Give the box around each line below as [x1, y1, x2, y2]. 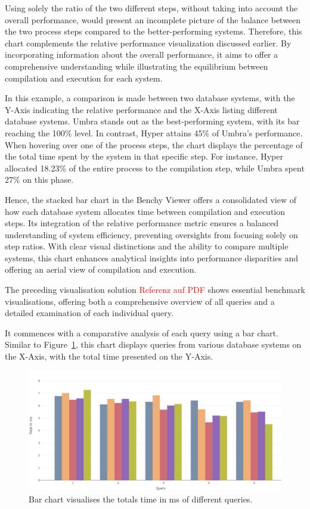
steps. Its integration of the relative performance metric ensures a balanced [5, 217, 279, 229]
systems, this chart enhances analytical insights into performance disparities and [5, 251, 299, 264]
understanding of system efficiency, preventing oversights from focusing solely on [5, 228, 298, 241]
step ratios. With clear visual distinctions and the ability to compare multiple [5, 240, 289, 252]
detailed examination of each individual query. [5, 307, 173, 319]
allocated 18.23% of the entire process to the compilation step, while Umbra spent [5, 161, 305, 174]
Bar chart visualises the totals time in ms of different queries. [29, 493, 253, 505]
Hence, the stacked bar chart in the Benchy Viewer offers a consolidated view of [5, 193, 296, 205]
